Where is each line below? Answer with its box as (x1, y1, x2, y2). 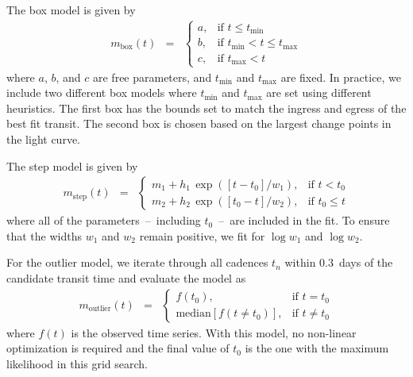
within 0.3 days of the (284, 254, 393, 271)
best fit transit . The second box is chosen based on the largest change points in (6, 115, 392, 132)
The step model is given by (6, 157, 138, 174)
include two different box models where (6, 84, 197, 101)
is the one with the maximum (245, 340, 389, 356)
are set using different (266, 84, 372, 101)
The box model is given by (6, 2, 136, 17)
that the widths (6, 227, 82, 244)
